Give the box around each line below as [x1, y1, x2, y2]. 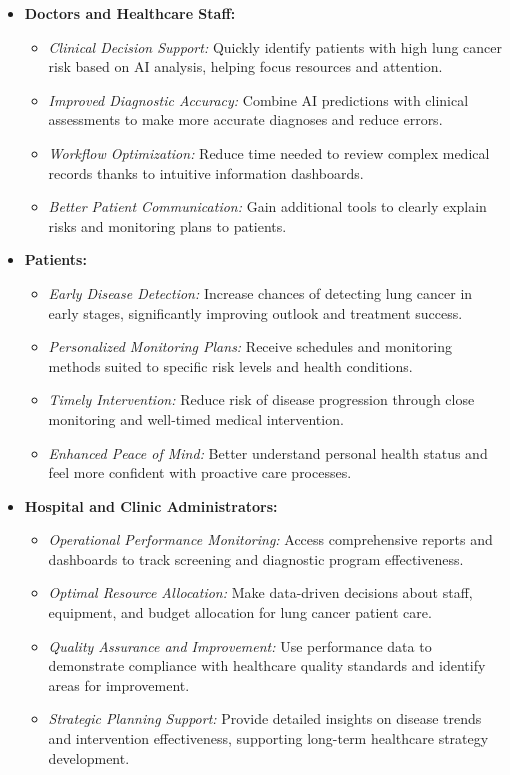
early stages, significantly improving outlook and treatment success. [48, 302, 463, 323]
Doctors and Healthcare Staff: [24, 3, 236, 23]
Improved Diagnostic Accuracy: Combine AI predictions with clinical [48, 89, 469, 110]
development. [48, 747, 130, 768]
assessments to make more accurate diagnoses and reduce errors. [48, 109, 443, 130]
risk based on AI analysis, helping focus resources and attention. [48, 56, 443, 77]
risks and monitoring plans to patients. [48, 215, 287, 236]
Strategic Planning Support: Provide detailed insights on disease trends [48, 708, 482, 729]
